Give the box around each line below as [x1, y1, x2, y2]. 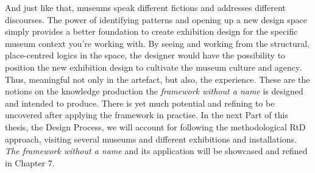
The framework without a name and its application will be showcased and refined [5, 144, 308, 157]
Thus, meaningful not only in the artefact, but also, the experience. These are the [5, 72, 310, 85]
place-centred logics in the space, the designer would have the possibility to [5, 49, 286, 62]
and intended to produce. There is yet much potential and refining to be [5, 96, 275, 109]
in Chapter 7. [5, 156, 55, 169]
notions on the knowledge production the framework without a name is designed [5, 85, 303, 97]
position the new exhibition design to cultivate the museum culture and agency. [5, 60, 302, 73]
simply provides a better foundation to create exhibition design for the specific [5, 25, 298, 38]
